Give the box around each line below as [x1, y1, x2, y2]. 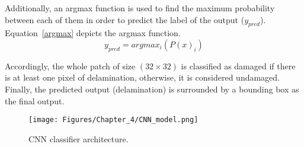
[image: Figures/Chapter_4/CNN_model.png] [28, 116, 199, 124]
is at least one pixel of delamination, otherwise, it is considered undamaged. [5, 71, 280, 84]
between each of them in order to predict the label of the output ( [5, 13, 245, 25]
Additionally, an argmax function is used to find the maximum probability [5, 2, 275, 14]
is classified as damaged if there [181, 59, 296, 72]
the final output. [5, 94, 65, 107]
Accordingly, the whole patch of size [5, 59, 136, 72]
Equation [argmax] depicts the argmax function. [5, 27, 181, 39]
